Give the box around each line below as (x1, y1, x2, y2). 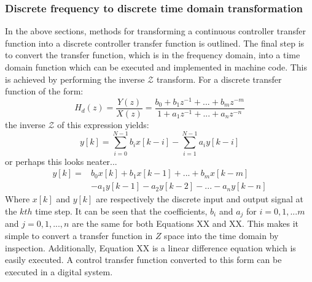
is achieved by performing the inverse (5, 72, 145, 85)
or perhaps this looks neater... (5, 154, 117, 167)
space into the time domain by (164, 229, 279, 242)
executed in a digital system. (5, 265, 113, 278)
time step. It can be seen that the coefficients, (35, 204, 208, 217)
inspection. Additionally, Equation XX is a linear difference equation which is (5, 241, 296, 254)
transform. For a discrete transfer (156, 72, 282, 85)
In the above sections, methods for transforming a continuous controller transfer (5, 25, 306, 37)
